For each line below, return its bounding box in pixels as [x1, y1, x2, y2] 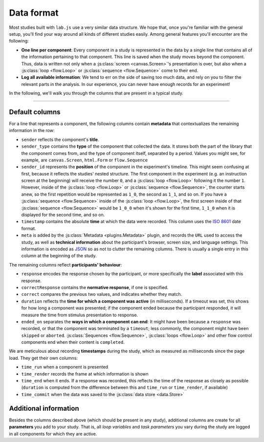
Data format [9, 7, 59, 18]
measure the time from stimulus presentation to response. [21, 312, 138, 318]
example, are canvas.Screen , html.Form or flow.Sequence [21, 157, 148, 163]
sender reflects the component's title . [21, 136, 99, 142]
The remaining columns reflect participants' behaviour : [9, 262, 122, 267]
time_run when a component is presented [21, 364, 109, 370]
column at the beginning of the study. [21, 253, 97, 259]
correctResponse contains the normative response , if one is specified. [21, 284, 169, 290]
